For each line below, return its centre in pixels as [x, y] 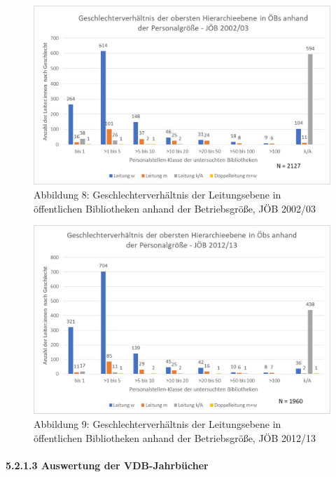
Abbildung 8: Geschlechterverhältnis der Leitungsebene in [157, 195]
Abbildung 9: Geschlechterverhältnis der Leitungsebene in [157, 423]
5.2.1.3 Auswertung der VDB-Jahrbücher [107, 465]
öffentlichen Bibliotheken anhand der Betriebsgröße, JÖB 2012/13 [175, 437]
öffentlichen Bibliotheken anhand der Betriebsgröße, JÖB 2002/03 [175, 208]
